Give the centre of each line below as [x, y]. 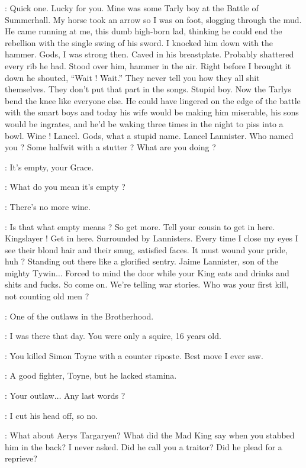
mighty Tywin [30, 272]
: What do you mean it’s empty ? [65, 187]
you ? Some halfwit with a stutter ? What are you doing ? [110, 147]
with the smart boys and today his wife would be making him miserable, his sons [152, 112]
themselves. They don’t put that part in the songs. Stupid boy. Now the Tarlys [148, 89]
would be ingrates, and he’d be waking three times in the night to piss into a [144, 123]
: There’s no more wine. [48, 206]
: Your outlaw [30, 396]
